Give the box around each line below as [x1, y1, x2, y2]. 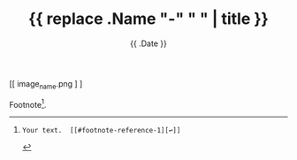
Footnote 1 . [9, 97, 47, 110]
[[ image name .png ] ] [9, 78, 83, 91]
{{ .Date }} [129, 38, 168, 49]
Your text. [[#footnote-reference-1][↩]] [21, 126, 181, 135]
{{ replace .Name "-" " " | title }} [27, 9, 270, 29]
